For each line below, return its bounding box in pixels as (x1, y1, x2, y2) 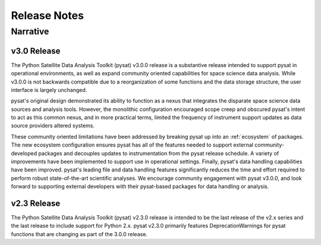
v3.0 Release (11, 46, 61, 56)
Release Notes (11, 9, 84, 22)
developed (11, 149, 37, 157)
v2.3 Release (11, 199, 61, 208)
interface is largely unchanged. (11, 86, 87, 93)
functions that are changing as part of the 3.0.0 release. (11, 230, 148, 237)
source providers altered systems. (11, 122, 95, 129)
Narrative (11, 26, 49, 37)
